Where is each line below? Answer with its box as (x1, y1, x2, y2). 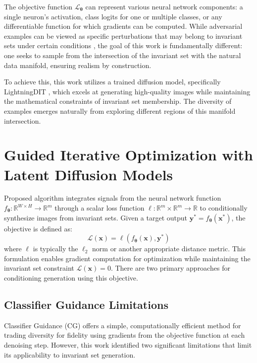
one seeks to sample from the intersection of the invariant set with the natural (4, 50, 241, 60)
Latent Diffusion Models (4, 164, 173, 184)
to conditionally (200, 203, 248, 213)
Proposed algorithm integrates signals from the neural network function (4, 193, 221, 203)
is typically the (33, 243, 78, 254)
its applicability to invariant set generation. (4, 349, 136, 360)
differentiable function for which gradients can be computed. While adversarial (4, 21, 243, 31)
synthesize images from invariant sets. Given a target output (4, 212, 188, 222)
